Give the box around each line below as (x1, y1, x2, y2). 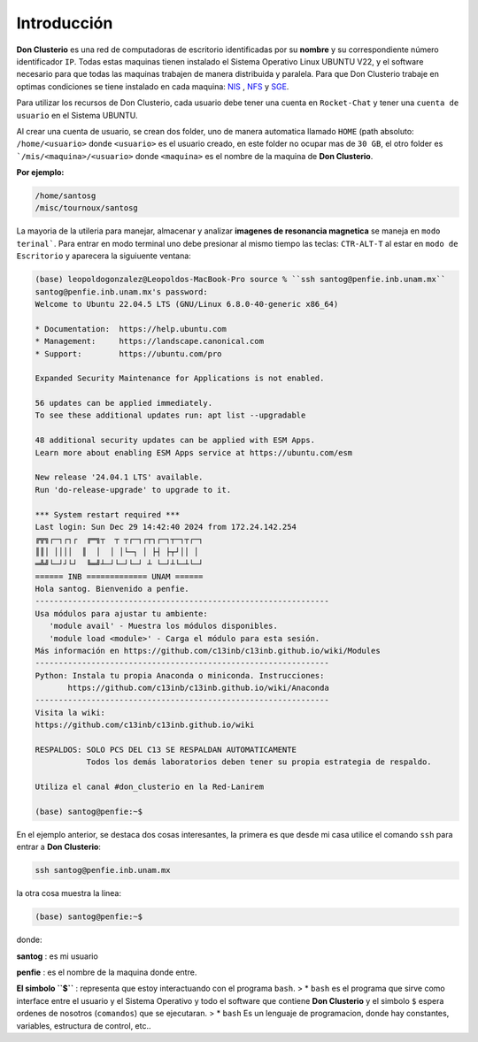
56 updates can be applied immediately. (35, 398, 212, 409)
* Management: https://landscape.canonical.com (35, 336, 265, 347)
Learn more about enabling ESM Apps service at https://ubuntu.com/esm (35, 448, 353, 457)
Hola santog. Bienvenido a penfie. (35, 584, 189, 594)
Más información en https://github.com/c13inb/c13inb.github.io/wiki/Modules (35, 646, 381, 655)
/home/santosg (35, 191, 96, 201)
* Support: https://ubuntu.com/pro (35, 349, 222, 358)
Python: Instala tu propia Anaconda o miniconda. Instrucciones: (35, 670, 325, 680)
